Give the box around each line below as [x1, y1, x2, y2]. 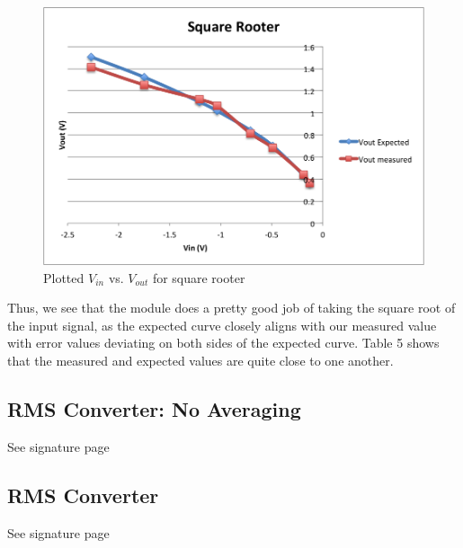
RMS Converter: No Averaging [7, 395, 301, 423]
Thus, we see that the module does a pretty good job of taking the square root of [7, 298, 456, 317]
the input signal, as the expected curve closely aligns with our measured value [7, 315, 437, 334]
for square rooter [152, 268, 245, 287]
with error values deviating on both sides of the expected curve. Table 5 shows [7, 333, 440, 352]
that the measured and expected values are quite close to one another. [7, 351, 394, 370]
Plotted [43, 268, 85, 287]
